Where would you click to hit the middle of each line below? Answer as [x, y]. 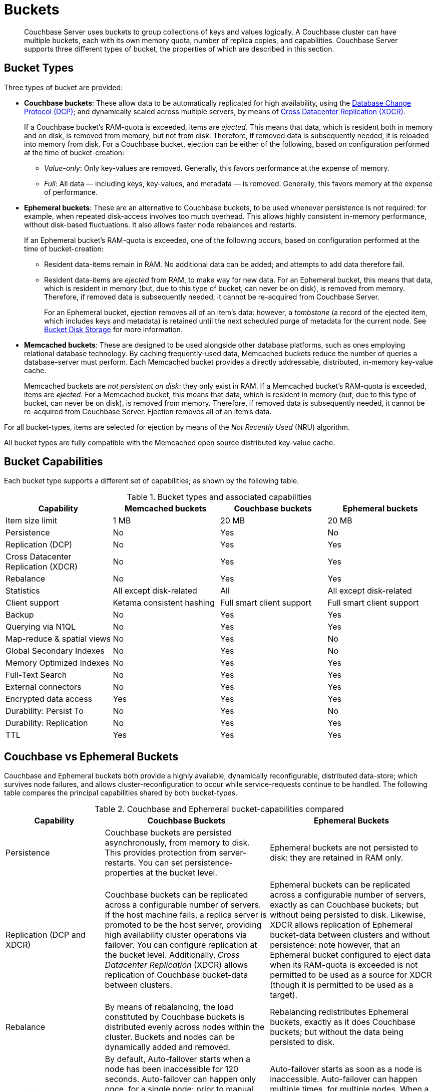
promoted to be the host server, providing [183, 925]
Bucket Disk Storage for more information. [113, 329]
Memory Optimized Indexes [58, 663]
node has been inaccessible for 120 [172, 1069]
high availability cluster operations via [176, 935]
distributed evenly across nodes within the [185, 1027]
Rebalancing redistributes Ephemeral [339, 1012]
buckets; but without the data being [337, 1032]
